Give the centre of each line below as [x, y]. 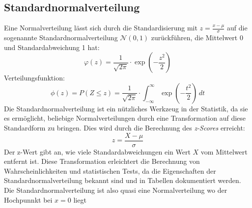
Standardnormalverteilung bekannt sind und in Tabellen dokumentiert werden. [123, 180]
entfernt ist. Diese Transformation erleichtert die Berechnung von [102, 161]
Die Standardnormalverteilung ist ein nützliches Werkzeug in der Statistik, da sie [126, 108]
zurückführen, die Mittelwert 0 [197, 38]
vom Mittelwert [224, 151]
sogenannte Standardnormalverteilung [61, 38]
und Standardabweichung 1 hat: [52, 47]
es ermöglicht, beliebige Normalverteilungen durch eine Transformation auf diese [125, 118]
